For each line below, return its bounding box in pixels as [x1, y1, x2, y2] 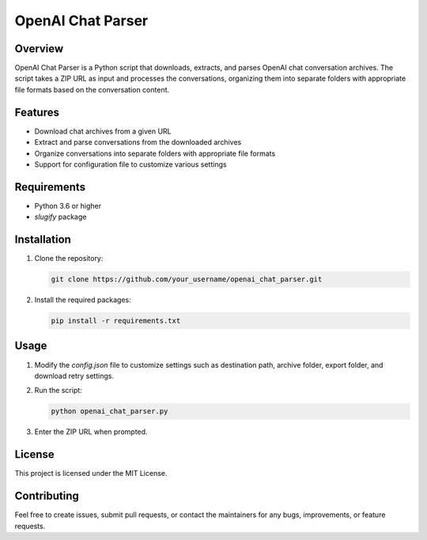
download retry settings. [34, 371, 115, 380]
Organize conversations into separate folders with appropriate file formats [34, 149, 276, 158]
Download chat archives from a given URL [34, 127, 172, 136]
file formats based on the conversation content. [14, 85, 170, 94]
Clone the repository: [34, 254, 104, 263]
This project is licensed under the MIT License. [14, 469, 168, 478]
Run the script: [34, 386, 82, 395]
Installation [14, 233, 71, 247]
